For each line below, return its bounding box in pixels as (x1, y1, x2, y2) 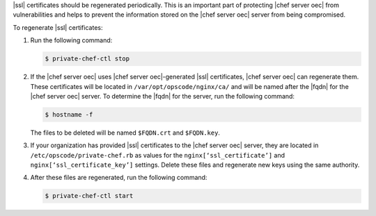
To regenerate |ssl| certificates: (13, 23, 103, 31)
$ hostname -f (45, 110, 93, 118)
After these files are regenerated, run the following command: (30, 174, 207, 182)
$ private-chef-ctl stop (45, 55, 130, 63)
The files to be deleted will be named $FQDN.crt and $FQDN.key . (30, 128, 221, 137)
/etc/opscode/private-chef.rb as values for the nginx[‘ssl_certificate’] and (30, 151, 285, 159)
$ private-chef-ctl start (45, 192, 134, 200)
